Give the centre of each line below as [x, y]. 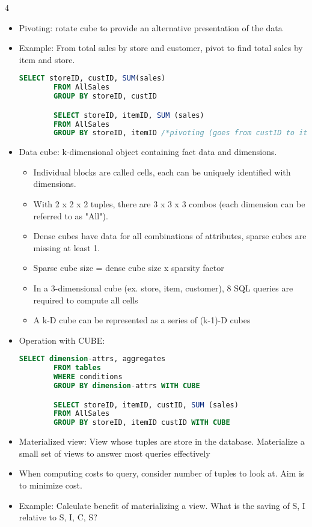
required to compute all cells [86, 300]
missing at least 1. [67, 247]
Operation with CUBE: [62, 340]
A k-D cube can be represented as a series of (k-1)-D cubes [142, 320]
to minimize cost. [50, 485]
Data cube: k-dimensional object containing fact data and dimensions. [148, 152]
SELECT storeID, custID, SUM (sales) [92, 78]
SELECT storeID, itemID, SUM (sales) [129, 115]
